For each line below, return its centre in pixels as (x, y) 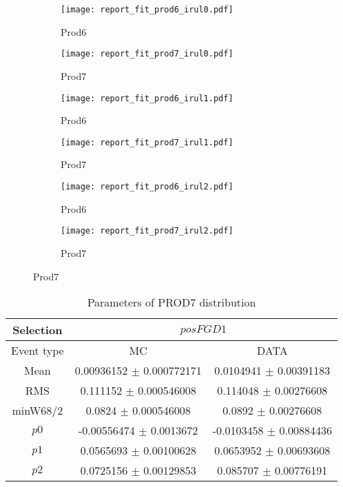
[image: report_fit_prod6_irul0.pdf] (147, 10)
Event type (38, 351)
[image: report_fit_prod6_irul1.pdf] (147, 98)
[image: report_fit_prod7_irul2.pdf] (147, 231)
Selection (38, 330)
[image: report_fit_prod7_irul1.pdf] (147, 142)
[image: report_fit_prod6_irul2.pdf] (147, 187)
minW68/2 (38, 411)
